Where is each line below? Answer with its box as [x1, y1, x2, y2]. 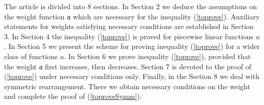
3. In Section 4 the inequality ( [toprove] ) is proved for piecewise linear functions [4, 31, 254, 41]
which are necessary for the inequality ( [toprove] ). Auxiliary [73, 11, 260, 21]
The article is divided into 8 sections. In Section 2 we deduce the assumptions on [4, 1, 257, 11]
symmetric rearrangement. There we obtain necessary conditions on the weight [4, 81, 250, 91]
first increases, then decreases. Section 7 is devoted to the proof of [45, 61, 251, 71]
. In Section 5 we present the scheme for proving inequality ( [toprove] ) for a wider [4, 41, 260, 51]
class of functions [4, 50, 58, 61]
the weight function [4, 11, 65, 21]
